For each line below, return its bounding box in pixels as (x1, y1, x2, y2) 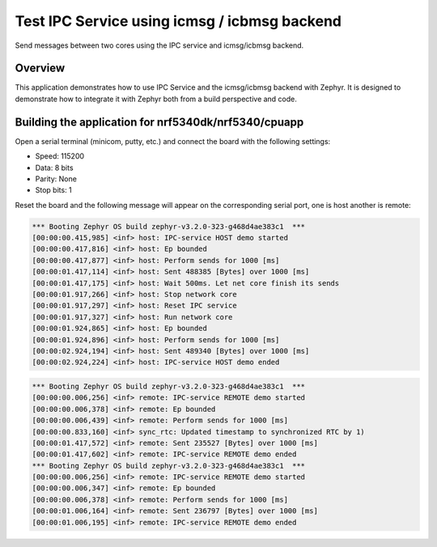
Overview (15, 61, 66, 75)
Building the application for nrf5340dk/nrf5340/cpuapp (15, 115, 304, 129)
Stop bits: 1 (35, 185, 72, 195)
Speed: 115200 (35, 151, 85, 161)
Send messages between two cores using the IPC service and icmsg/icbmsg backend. (15, 40, 304, 50)
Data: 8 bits (35, 163, 74, 172)
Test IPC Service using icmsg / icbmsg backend (15, 12, 342, 30)
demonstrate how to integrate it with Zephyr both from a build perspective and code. (15, 94, 297, 104)
